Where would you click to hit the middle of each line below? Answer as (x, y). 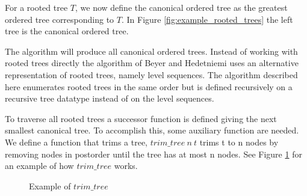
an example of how (39, 166)
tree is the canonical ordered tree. (67, 31)
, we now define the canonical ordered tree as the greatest (181, 7)
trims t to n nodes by (239, 142)
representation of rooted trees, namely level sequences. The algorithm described (151, 74)
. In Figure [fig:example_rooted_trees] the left (207, 19)
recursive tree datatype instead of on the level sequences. (110, 98)
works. (126, 166)
